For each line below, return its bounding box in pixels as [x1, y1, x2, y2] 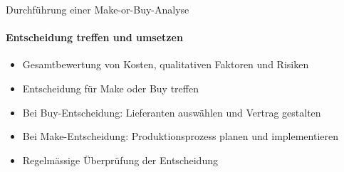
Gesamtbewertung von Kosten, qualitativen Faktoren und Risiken [22, 57, 309, 72]
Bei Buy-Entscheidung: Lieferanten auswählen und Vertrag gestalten [22, 104, 321, 119]
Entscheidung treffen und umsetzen [6, 30, 183, 45]
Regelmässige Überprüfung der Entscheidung [22, 152, 218, 167]
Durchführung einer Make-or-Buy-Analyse [6, 2, 189, 16]
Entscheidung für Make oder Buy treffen [22, 80, 199, 95]
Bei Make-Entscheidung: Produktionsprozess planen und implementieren [22, 129, 339, 144]
